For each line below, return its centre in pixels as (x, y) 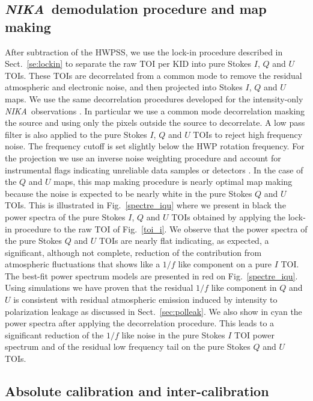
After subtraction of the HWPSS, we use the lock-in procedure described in (144, 51)
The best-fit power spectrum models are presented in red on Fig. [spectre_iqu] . (151, 275)
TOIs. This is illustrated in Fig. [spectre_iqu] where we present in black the (145, 205)
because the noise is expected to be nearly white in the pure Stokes (129, 193)
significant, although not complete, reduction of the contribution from (133, 252)
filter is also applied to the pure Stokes (76, 134)
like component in (244, 288)
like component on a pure (225, 264)
